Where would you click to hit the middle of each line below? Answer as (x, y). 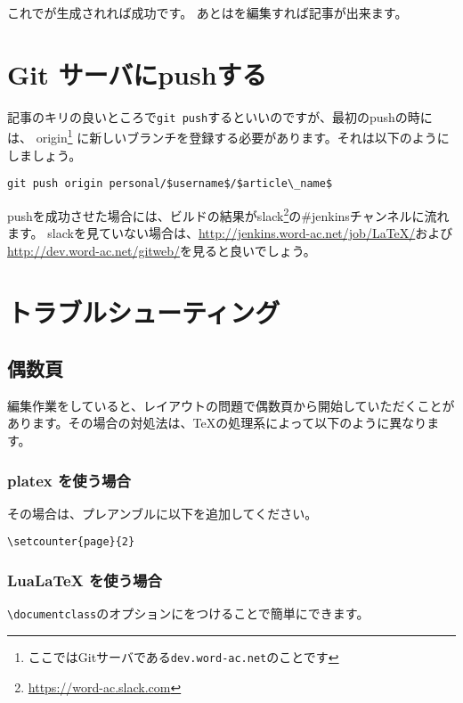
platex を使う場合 (69, 480)
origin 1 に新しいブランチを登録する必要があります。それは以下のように (243, 136)
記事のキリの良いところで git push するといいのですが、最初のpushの (207, 116)
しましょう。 (45, 155)
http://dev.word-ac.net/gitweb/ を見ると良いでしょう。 (162, 250)
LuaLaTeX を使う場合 (85, 580)
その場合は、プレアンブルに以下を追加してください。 (162, 513)
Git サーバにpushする (137, 74)
